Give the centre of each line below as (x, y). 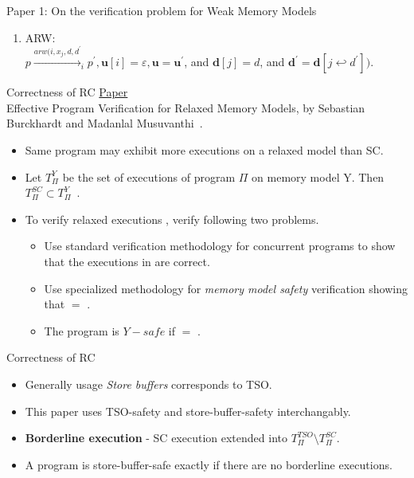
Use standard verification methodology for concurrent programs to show (220, 246)
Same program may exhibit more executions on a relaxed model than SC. (204, 149)
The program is (82, 330)
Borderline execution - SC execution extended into (156, 438)
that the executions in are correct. (127, 261)
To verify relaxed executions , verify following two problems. (172, 219)
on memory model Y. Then (318, 176)
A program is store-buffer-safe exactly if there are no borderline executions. (209, 464)
